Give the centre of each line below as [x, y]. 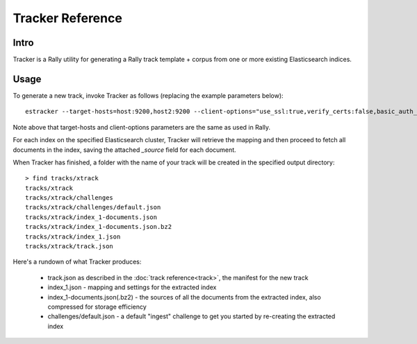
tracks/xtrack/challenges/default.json [93, 207]
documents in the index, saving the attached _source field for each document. [124, 150]
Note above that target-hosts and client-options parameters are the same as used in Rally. [142, 127]
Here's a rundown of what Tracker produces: [77, 262]
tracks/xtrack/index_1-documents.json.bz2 [99, 227]
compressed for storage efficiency [97, 307]
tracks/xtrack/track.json [69, 247]
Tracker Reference [68, 18]
